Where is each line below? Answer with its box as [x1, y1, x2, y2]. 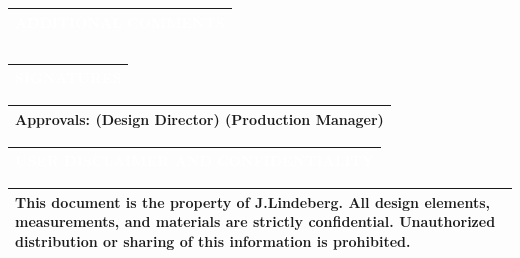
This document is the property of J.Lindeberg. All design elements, [15, 191, 490, 212]
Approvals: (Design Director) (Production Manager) [15, 108, 384, 129]
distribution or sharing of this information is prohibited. [15, 231, 411, 252]
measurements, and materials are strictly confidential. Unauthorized [15, 211, 496, 232]
